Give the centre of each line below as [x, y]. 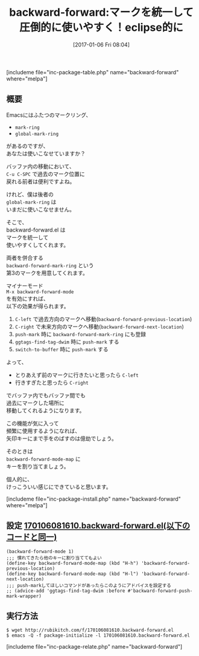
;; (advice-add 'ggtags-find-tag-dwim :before [66, 591]
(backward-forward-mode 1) [40, 551]
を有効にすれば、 [28, 298]
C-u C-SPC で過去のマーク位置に [46, 174]
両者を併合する [25, 258]
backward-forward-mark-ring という [50, 265]
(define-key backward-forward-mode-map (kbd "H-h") [72, 563]
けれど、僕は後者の [30, 194]
